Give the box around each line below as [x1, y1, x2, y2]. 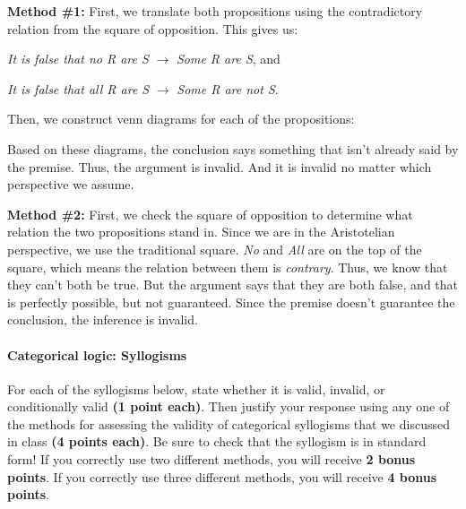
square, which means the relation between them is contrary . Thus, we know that [7, 257, 448, 276]
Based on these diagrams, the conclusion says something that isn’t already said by [7, 139, 459, 158]
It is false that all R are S [7, 79, 150, 98]
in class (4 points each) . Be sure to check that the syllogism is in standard [7, 432, 427, 451]
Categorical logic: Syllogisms [7, 345, 187, 364]
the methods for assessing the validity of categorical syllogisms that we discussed [7, 414, 450, 433]
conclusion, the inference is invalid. [7, 310, 198, 329]
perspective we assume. [7, 175, 134, 194]
